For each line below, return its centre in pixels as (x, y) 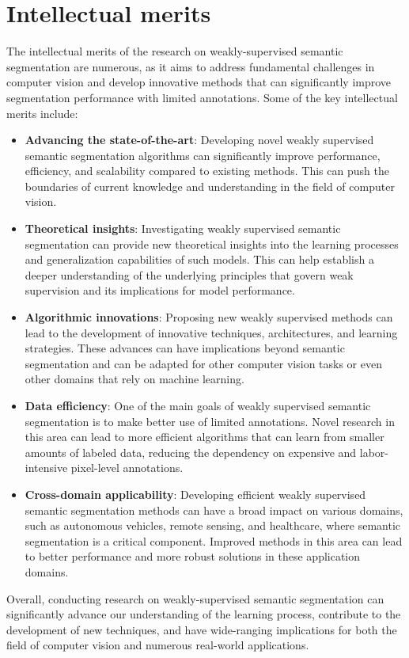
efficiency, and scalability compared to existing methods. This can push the (207, 171)
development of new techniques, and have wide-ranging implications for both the (202, 629)
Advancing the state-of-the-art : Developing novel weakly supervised (199, 140)
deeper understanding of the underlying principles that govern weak (189, 274)
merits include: (42, 113)
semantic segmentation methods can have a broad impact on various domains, (214, 510)
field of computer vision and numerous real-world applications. (158, 645)
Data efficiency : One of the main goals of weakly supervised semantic (198, 405)
